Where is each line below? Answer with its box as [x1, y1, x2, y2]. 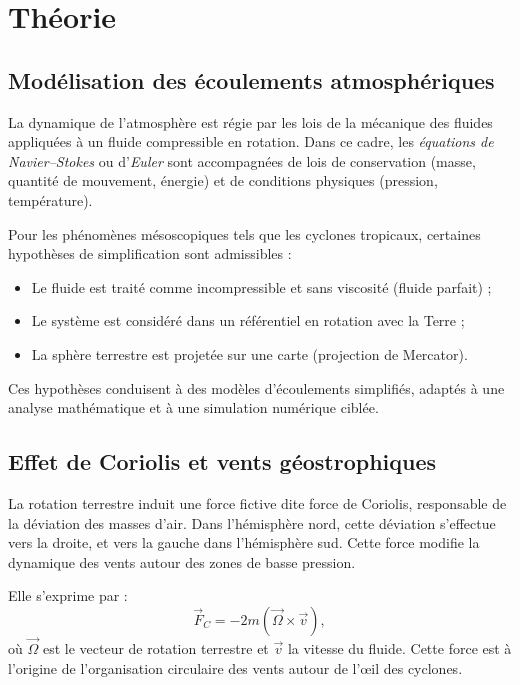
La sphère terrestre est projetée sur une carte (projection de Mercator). [31, 343, 468, 364]
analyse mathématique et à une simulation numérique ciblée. [8, 397, 379, 418]
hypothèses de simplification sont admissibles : [8, 243, 292, 264]
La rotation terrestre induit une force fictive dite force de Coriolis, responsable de [8, 492, 507, 513]
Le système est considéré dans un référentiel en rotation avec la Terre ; [31, 310, 465, 331]
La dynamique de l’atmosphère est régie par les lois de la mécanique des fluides [8, 111, 493, 132]
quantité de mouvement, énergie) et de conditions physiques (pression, [8, 170, 438, 191]
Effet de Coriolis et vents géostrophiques [8, 446, 437, 477]
